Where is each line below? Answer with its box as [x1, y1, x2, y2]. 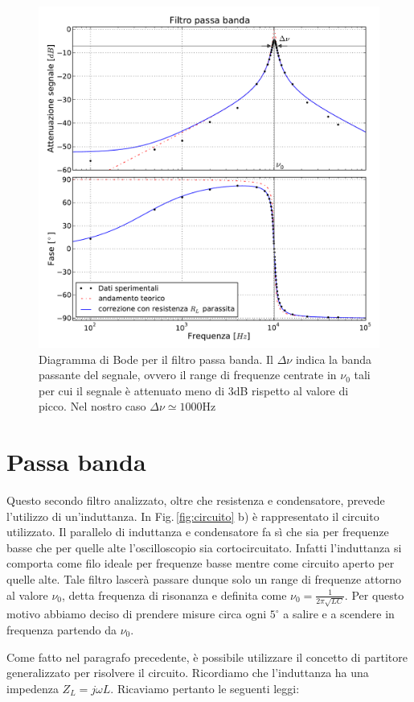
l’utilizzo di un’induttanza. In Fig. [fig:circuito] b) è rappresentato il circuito [6, 507, 379, 524]
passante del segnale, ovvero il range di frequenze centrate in [39, 366, 337, 383]
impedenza [6, 679, 59, 696]
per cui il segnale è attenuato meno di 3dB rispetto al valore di [39, 382, 349, 398]
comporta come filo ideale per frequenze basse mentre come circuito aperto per [6, 555, 395, 572]
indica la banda [295, 350, 372, 367]
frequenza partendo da [6, 621, 117, 638]
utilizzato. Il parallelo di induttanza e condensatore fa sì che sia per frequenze [6, 523, 389, 540]
